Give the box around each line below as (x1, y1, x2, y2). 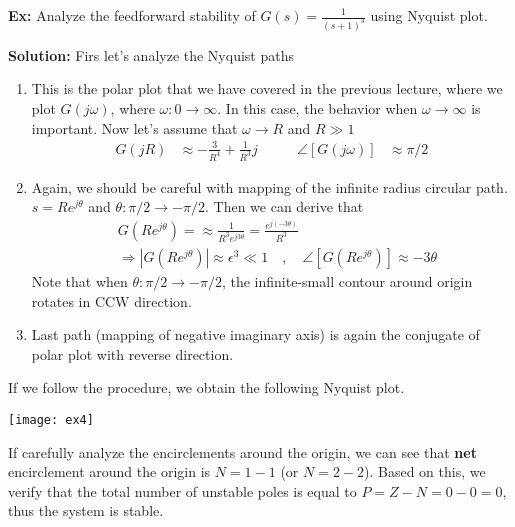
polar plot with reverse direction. (31, 343, 234, 364)
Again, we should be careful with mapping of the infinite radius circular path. (31, 176, 508, 197)
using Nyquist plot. (370, 5, 488, 25)
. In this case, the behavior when (217, 98, 418, 119)
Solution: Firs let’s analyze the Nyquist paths (8, 44, 294, 65)
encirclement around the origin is (8, 461, 211, 482)
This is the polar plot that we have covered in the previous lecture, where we (31, 78, 503, 99)
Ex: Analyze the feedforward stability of (8, 5, 256, 25)
